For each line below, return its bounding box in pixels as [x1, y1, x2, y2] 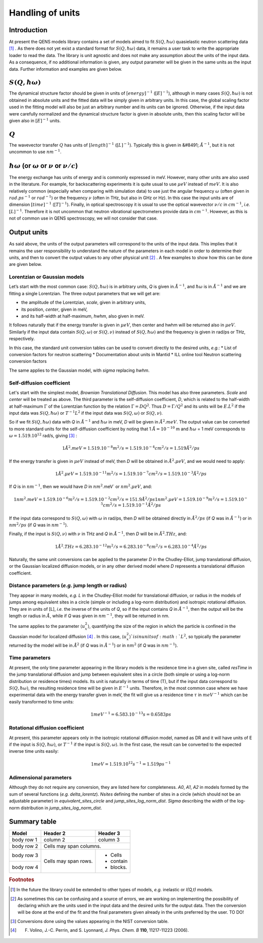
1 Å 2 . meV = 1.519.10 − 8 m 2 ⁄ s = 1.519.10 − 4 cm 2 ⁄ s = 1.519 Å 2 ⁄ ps [62, 444, 200, 451]
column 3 [98, 837, 120, 843]
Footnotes [9, 876, 35, 883]
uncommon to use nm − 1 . [9, 148, 62, 155]
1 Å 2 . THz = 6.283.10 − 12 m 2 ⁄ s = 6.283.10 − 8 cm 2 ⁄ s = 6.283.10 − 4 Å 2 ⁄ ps [55, 543, 207, 549]
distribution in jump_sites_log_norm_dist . [20, 805, 102, 811]
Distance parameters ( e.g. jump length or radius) [9, 582, 127, 589]
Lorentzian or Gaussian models [9, 274, 85, 281]
